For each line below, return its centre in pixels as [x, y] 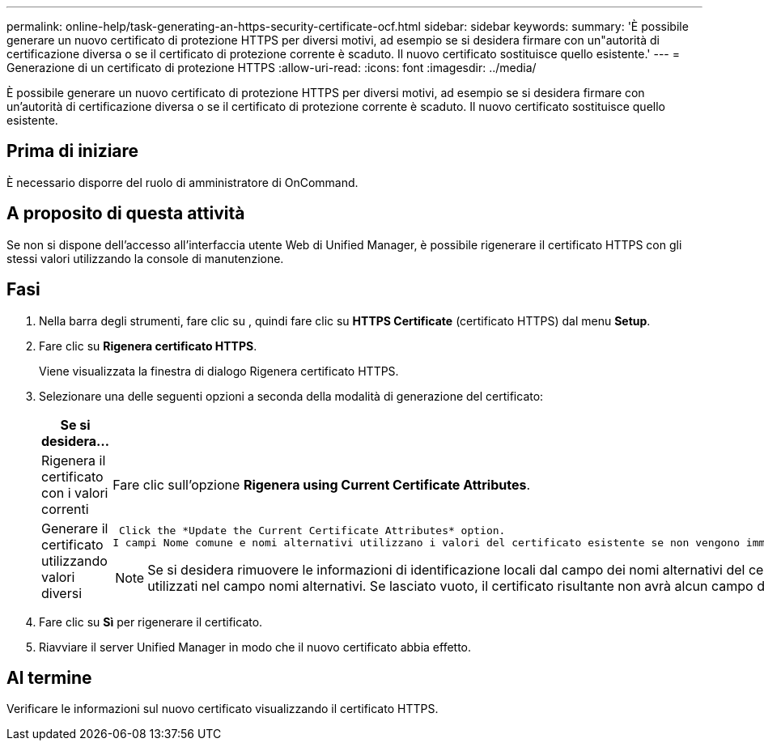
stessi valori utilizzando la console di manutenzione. [145, 258]
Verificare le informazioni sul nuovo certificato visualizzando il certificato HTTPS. [223, 709]
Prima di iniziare [73, 151]
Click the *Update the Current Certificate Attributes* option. [312, 531]
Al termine [49, 677]
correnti [65, 509]
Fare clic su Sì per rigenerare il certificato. [151, 622]
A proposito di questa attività [126, 214]
